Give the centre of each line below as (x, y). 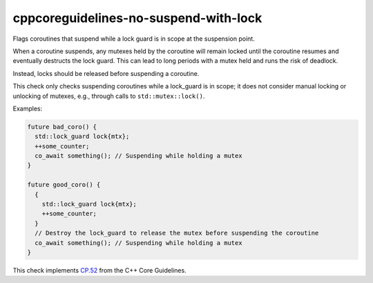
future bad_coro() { (62, 127)
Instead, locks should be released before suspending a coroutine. (106, 73)
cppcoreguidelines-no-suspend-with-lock (137, 18)
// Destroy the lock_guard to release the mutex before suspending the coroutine (177, 233)
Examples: (28, 108)
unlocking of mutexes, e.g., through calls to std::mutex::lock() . (109, 96)
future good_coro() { (64, 185)
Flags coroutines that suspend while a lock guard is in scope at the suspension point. (134, 39)
